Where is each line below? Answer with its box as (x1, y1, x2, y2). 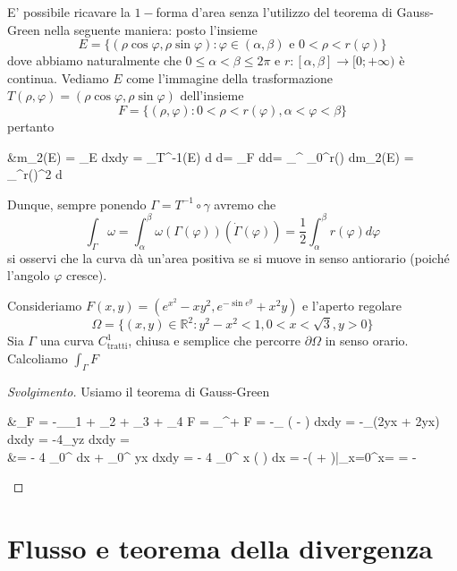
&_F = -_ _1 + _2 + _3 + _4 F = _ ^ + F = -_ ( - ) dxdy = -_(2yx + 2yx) (7, 412, 440, 430)
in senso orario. (325, 331, 409, 350)
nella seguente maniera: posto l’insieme (44, 20, 258, 38)
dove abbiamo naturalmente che (7, 51, 182, 70)
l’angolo (7, 266, 50, 285)
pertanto (7, 116, 55, 135)
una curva (39, 331, 94, 350)
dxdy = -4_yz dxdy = (7, 429, 130, 447)
